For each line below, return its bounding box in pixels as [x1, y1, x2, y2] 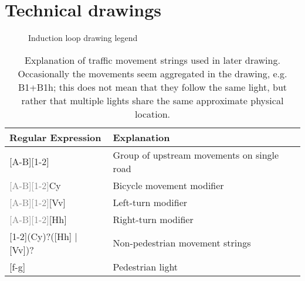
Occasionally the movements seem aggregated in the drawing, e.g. [18, 66, 287, 80]
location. [134, 107, 171, 121]
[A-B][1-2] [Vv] [9, 195, 66, 209]
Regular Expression [9, 130, 101, 144]
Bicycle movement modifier [113, 178, 224, 192]
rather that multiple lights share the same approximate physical [21, 93, 284, 107]
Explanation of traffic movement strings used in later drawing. [25, 53, 280, 67]
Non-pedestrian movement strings [113, 236, 251, 250]
